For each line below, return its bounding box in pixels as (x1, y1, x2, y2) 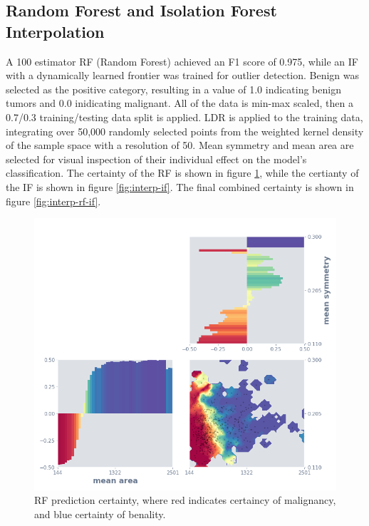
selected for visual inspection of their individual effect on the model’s (6, 151, 307, 166)
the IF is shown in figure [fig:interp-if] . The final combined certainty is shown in (6, 179, 354, 194)
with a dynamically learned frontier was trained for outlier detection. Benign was (6, 68, 360, 83)
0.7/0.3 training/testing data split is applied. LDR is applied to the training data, (6, 109, 363, 124)
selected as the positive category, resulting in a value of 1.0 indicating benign (6, 81, 341, 96)
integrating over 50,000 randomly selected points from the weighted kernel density (6, 123, 364, 138)
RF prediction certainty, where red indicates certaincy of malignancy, (34, 493, 336, 507)
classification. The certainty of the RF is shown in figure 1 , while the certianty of (6, 165, 359, 180)
